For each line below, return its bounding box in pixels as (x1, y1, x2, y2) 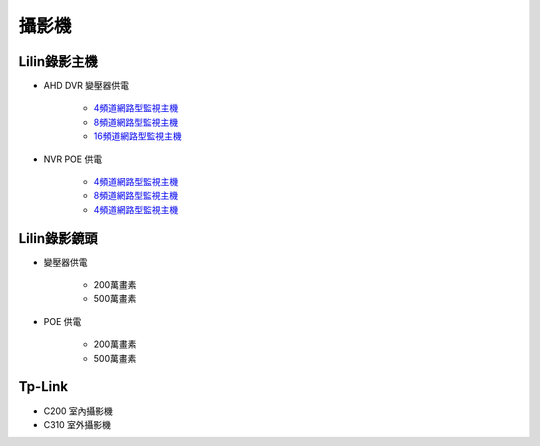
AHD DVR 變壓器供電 (43, 80, 130, 92)
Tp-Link (18, 378, 69, 395)
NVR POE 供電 (43, 153, 103, 165)
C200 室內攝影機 (43, 405, 114, 417)
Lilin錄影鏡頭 (18, 230, 99, 247)
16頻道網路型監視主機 (93, 130, 182, 142)
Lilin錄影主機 (18, 53, 99, 70)
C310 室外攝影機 (43, 418, 112, 430)
